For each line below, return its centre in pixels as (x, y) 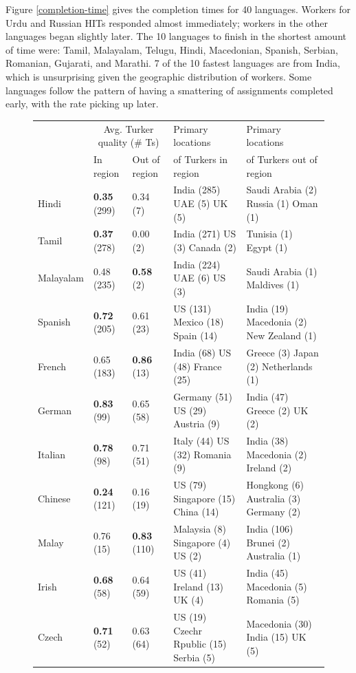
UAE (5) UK (201, 203)
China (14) (196, 512)
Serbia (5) (194, 657)
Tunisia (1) (269, 234)
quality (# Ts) (129, 142)
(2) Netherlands (279, 366)
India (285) (197, 190)
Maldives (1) (273, 285)
